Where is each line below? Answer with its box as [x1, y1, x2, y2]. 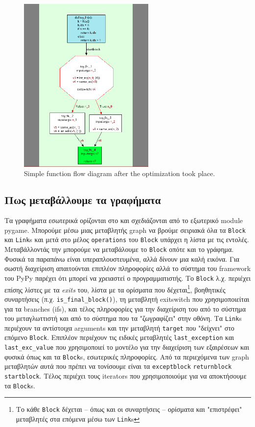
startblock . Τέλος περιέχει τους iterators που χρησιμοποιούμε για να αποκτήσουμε [4, 371, 247, 381]
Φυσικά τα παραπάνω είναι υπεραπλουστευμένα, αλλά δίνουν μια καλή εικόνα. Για [4, 253, 239, 264]
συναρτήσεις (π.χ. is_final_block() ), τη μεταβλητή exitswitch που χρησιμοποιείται [4, 293, 250, 304]
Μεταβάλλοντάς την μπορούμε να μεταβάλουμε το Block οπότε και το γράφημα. [4, 244, 234, 254]
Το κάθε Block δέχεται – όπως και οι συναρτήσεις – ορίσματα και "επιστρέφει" [16, 404, 242, 414]
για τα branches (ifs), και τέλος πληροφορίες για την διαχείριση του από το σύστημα [4, 303, 246, 314]
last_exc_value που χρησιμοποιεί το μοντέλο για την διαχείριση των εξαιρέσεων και [4, 342, 249, 352]
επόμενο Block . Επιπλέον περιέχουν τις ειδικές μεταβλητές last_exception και [4, 332, 234, 342]
